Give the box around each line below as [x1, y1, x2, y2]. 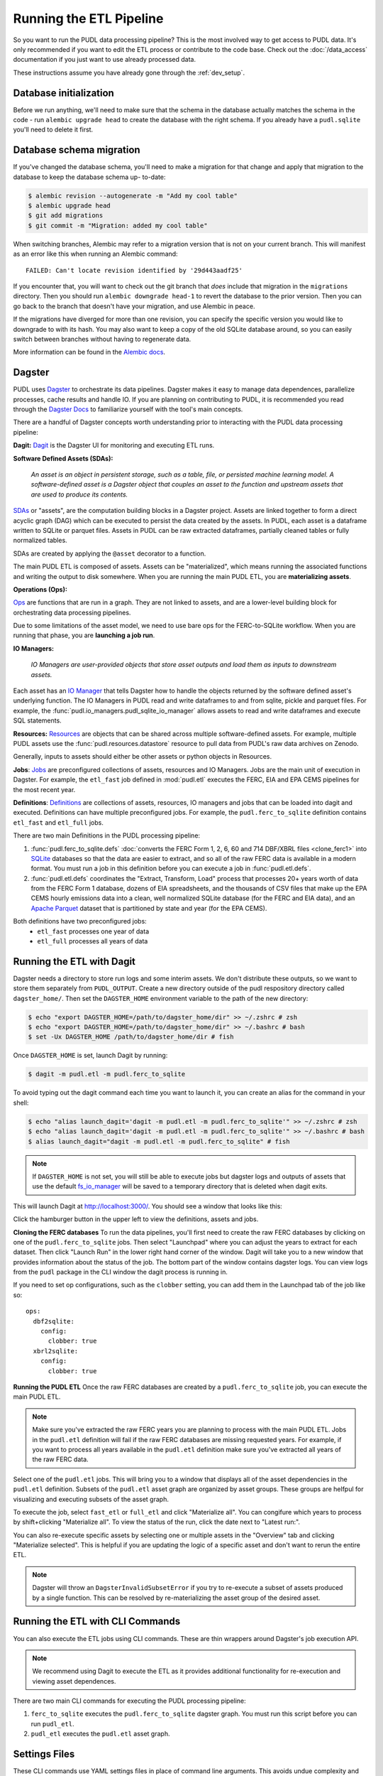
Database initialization [13, 87, 115, 99]
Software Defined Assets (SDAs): [13, 454, 113, 462]
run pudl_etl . [30, 1719, 74, 1728]
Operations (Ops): [13, 585, 67, 593]
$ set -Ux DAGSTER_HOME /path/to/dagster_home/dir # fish [28, 1033, 234, 1041]
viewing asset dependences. [32, 1677, 116, 1685]
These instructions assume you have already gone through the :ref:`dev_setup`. [13, 68, 245, 77]
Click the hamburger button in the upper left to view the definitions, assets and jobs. [13, 1215, 259, 1223]
